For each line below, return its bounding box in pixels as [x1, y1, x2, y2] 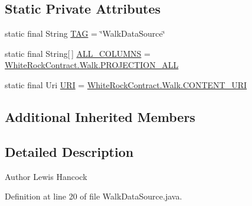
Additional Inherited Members [5, 107, 195, 125]
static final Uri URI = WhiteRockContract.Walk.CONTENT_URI [5, 78, 247, 91]
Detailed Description [5, 142, 134, 160]
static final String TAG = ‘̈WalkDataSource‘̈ [5, 27, 165, 40]
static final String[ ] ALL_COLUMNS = [5, 47, 150, 59]
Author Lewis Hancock [5, 170, 87, 182]
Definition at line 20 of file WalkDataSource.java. [5, 190, 182, 202]
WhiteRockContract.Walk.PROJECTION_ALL [5, 59, 179, 71]
